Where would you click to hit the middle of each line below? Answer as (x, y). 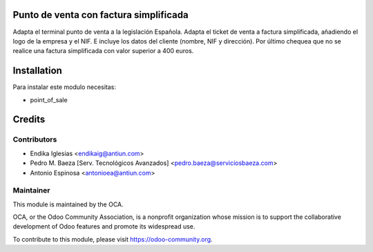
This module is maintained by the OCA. (68, 204)
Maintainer (31, 191)
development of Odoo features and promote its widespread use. (104, 226)
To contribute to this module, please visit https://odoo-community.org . (113, 239)
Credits (29, 120)
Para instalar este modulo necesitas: (65, 87)
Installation (37, 71)
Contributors (35, 139)
